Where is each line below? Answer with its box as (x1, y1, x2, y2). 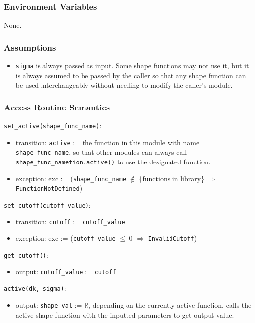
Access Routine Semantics (4, 101, 110, 113)
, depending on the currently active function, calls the (88, 299, 252, 310)
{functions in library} (139, 173, 205, 183)
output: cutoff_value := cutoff (15, 266, 116, 276)
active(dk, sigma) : (4, 283, 66, 293)
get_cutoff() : (4, 250, 48, 260)
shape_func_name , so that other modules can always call (15, 147, 187, 157)
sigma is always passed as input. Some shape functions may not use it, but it (15, 60, 249, 71)
